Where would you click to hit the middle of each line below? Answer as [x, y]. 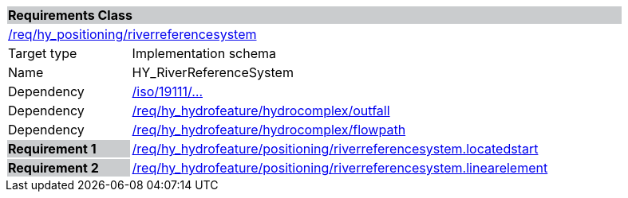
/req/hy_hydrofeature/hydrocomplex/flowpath [269, 130]
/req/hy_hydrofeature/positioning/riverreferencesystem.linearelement [340, 168]
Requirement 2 [53, 168]
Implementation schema [204, 53]
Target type [43, 53]
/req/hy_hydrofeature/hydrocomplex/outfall [261, 111]
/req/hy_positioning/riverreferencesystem [132, 34]
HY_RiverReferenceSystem [213, 72]
